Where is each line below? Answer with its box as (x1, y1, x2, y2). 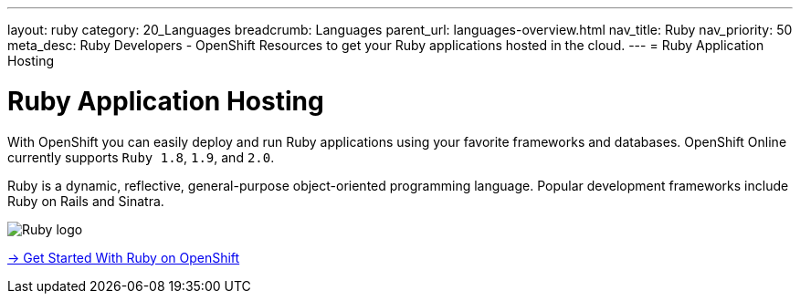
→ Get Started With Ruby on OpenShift (7, 249, 240, 265)
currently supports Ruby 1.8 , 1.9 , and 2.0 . (7, 149, 275, 165)
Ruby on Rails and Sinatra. (7, 192, 164, 209)
